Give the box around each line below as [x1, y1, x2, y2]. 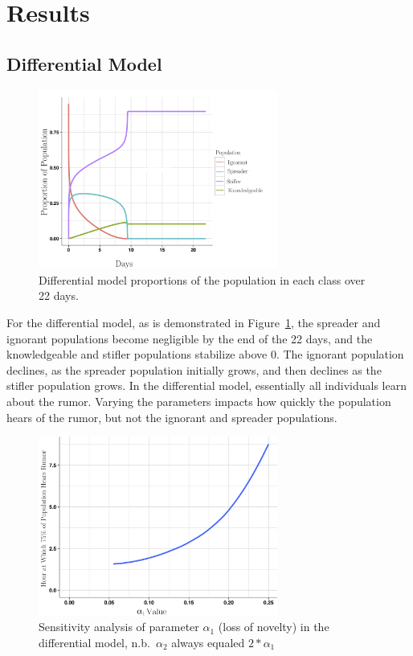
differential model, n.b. [39, 633, 150, 650]
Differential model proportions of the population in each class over [39, 271, 366, 288]
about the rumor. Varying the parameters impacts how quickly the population [6, 392, 391, 409]
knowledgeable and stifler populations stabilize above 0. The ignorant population [6, 346, 404, 363]
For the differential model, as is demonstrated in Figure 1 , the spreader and [6, 314, 381, 330]
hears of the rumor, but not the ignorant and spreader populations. [6, 408, 337, 425]
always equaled [171, 633, 245, 650]
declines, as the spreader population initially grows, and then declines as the [6, 361, 382, 378]
